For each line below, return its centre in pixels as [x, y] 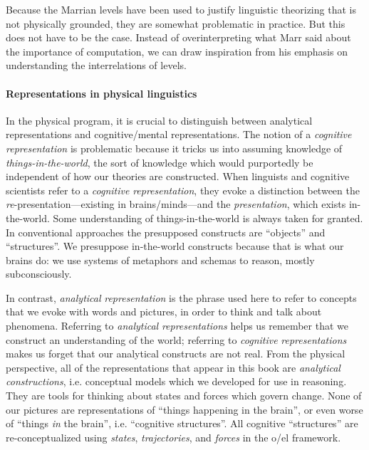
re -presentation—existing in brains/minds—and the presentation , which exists [176, 204]
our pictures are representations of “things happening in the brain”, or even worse [184, 409]
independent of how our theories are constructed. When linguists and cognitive [178, 176]
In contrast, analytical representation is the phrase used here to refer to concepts [181, 297]
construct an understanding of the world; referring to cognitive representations [176, 339]
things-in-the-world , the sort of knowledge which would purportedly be [160, 162]
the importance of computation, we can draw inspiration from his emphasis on [177, 51]
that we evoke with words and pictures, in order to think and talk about [164, 312]
